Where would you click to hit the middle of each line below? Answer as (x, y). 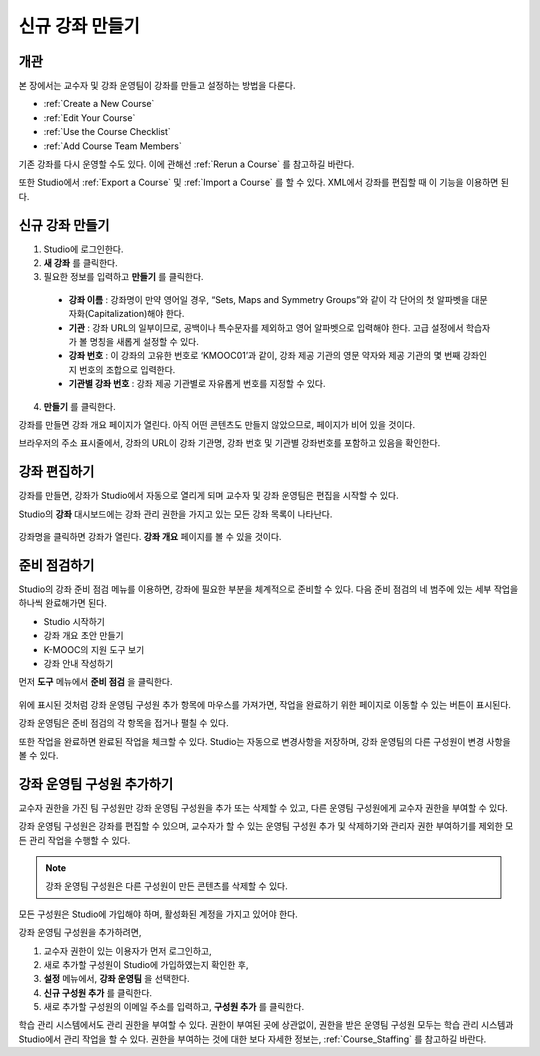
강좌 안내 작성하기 (78, 663)
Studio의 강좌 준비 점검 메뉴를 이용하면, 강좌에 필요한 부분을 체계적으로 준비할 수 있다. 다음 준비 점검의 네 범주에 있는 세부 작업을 (268, 589)
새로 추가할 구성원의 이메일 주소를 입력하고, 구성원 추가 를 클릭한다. (174, 1007)
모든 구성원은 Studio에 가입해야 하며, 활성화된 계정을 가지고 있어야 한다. (158, 914)
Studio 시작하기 (74, 621)
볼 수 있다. (38, 755)
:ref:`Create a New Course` (99, 104)
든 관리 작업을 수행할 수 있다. (74, 840)
